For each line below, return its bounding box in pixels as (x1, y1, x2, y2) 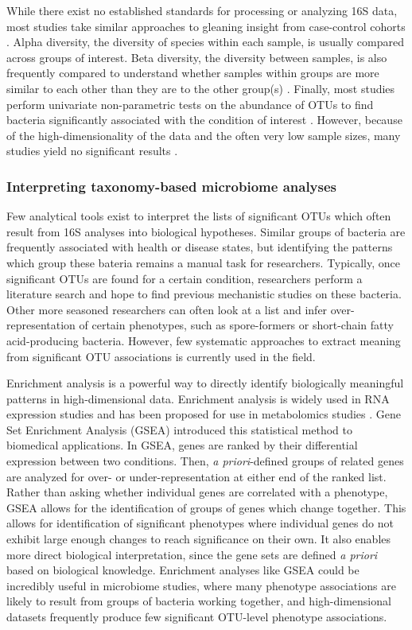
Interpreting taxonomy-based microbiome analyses (6, 176, 337, 196)
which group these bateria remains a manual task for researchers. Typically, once (6, 254, 400, 270)
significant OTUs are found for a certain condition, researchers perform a (6, 270, 363, 286)
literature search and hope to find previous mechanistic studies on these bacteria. (6, 286, 402, 302)
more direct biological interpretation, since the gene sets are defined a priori (6, 546, 378, 562)
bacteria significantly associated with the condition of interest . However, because (6, 111, 402, 128)
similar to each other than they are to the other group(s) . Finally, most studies (6, 80, 395, 96)
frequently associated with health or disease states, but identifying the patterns (6, 239, 393, 255)
